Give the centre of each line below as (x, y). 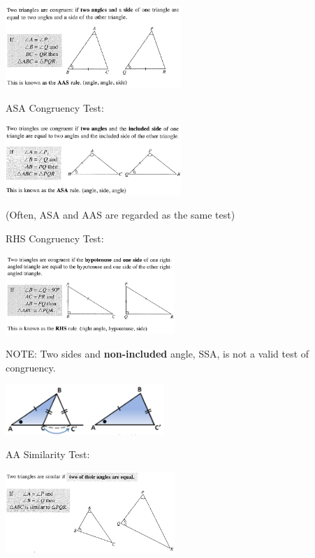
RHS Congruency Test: (55, 238)
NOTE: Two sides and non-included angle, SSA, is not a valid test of (157, 353)
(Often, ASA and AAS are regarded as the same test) (120, 215)
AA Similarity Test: (48, 454)
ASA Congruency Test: (55, 107)
